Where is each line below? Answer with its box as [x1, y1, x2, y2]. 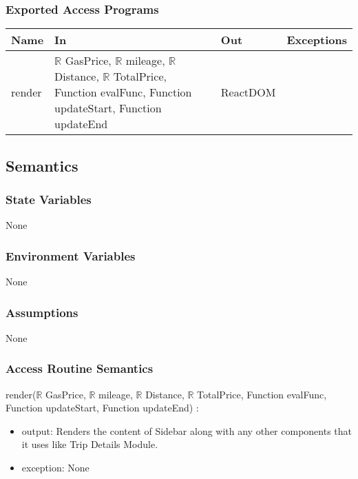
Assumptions [6, 303, 78, 320]
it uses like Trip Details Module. [21, 437, 158, 451]
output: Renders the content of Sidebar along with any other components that [21, 423, 352, 438]
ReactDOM [220, 84, 276, 101]
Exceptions [286, 32, 347, 48]
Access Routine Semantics [6, 360, 154, 377]
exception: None [21, 460, 89, 475]
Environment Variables [6, 247, 136, 264]
